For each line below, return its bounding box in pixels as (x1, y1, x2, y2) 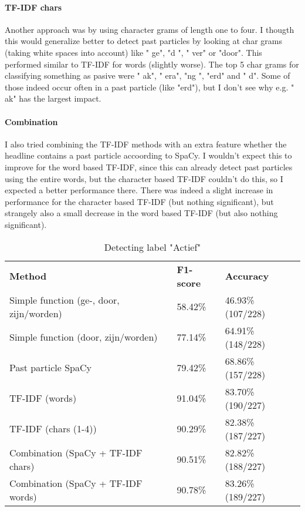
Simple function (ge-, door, (9, 293, 120, 307)
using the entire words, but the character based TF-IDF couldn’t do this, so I (5, 172, 283, 184)
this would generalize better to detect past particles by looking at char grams (5, 35, 282, 47)
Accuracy (225, 269, 269, 283)
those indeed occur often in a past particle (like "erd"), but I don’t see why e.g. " (5, 80, 294, 93)
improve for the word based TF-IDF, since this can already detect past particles (5, 160, 293, 173)
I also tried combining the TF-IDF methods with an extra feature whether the (5, 137, 287, 150)
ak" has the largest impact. (5, 92, 101, 105)
